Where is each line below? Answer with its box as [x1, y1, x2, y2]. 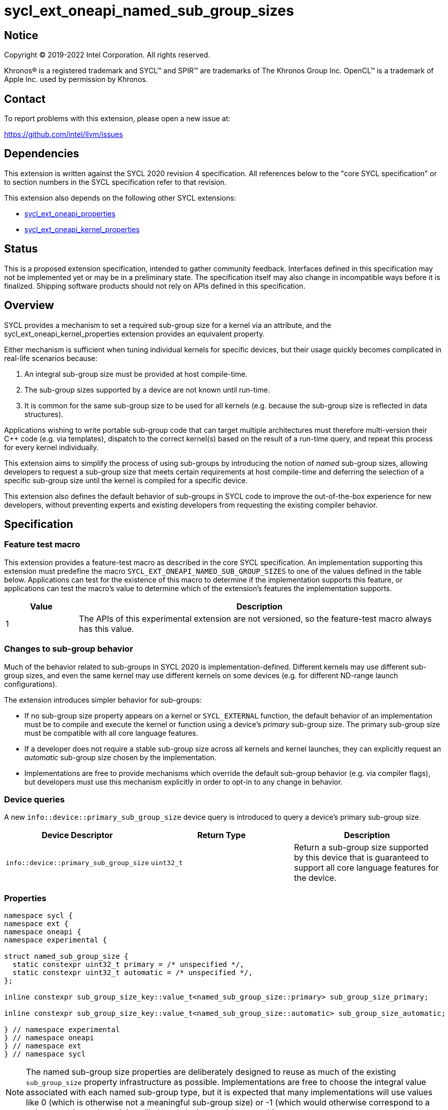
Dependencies [4, 147, 79, 160]
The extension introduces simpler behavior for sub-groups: [4, 695, 202, 704]
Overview [4, 299, 54, 312]
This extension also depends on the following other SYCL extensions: [4, 193, 236, 202]
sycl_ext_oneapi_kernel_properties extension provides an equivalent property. [4, 329, 265, 338]
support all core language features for [294, 863, 439, 873]
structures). [24, 409, 64, 419]
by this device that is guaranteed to [294, 852, 429, 863]
